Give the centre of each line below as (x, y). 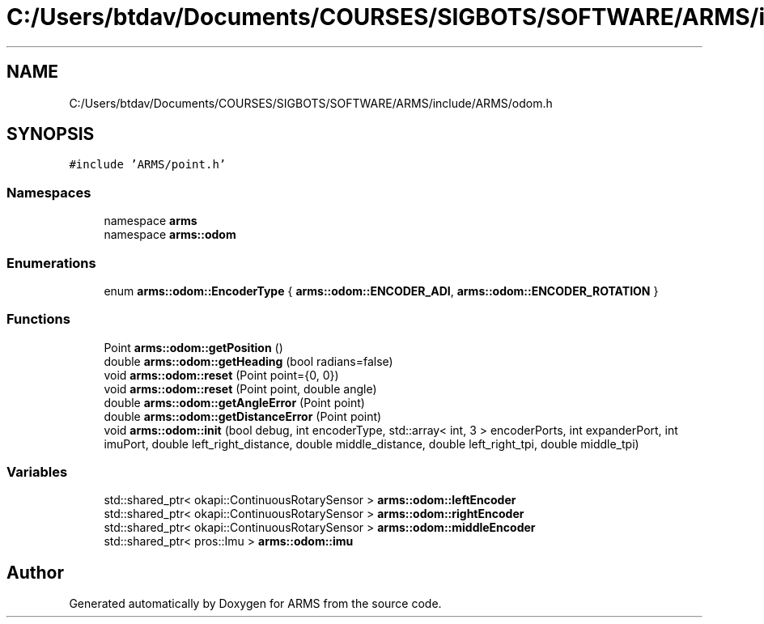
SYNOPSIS (51, 134)
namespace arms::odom (170, 235)
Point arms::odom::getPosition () (193, 347)
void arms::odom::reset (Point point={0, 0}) (221, 375)
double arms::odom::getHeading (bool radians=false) (248, 361)
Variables (37, 472)
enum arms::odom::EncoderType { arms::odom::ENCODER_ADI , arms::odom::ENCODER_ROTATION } (381, 291)
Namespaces (49, 192)
